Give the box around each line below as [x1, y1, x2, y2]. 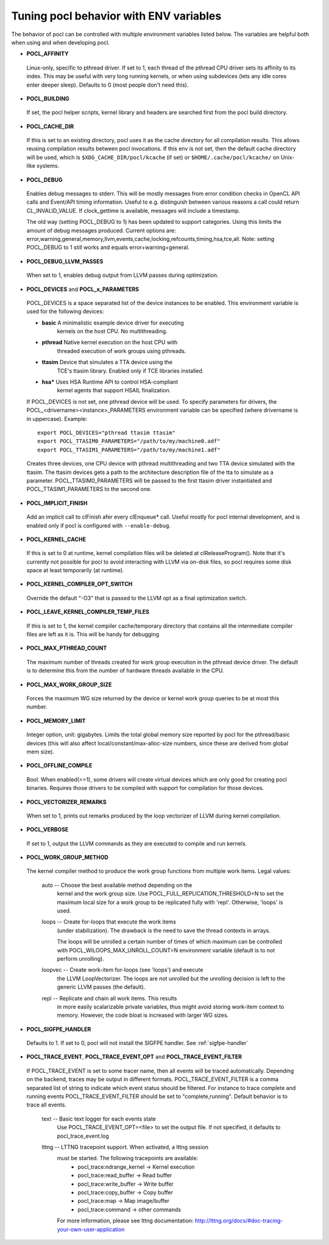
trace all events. [26, 1101, 67, 1108]
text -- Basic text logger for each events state [41, 1115, 157, 1122]
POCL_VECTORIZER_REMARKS [26, 798, 107, 805]
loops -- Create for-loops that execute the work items [41, 918, 176, 925]
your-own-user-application [57, 1225, 125, 1233]
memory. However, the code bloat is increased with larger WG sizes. [57, 1011, 229, 1019]
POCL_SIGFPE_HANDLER [26, 1025, 91, 1033]
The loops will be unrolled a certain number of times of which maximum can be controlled [57, 938, 283, 945]
